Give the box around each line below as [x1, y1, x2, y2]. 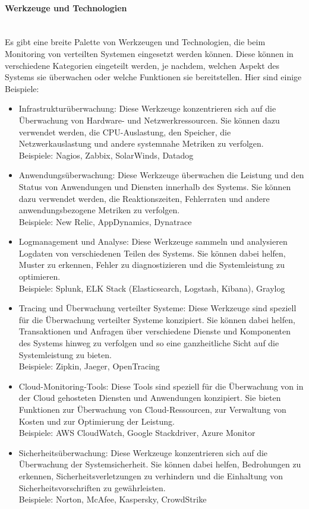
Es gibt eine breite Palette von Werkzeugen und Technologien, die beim [5, 36, 266, 48]
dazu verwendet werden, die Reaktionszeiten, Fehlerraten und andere [18, 192, 270, 204]
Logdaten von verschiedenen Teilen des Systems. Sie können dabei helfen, [18, 246, 286, 259]
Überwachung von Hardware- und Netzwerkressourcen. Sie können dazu [18, 113, 280, 126]
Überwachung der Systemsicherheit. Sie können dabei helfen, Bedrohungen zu [18, 458, 301, 470]
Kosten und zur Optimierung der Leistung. [18, 415, 175, 427]
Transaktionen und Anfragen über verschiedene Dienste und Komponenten [18, 325, 291, 337]
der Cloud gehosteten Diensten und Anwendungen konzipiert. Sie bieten [18, 391, 281, 404]
